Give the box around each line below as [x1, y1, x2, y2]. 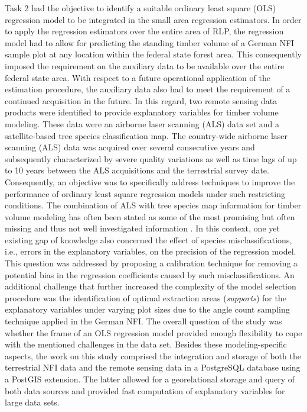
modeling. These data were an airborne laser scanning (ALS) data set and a [5, 117, 279, 130]
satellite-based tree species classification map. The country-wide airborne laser [5, 129, 288, 141]
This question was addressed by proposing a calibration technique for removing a [5, 257, 298, 269]
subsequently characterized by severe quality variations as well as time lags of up [5, 152, 297, 165]
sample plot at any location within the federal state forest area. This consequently [5, 48, 302, 60]
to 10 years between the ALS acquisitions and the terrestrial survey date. [5, 164, 269, 176]
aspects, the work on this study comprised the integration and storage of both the [5, 349, 301, 362]
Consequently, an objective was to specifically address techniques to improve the [5, 175, 295, 188]
